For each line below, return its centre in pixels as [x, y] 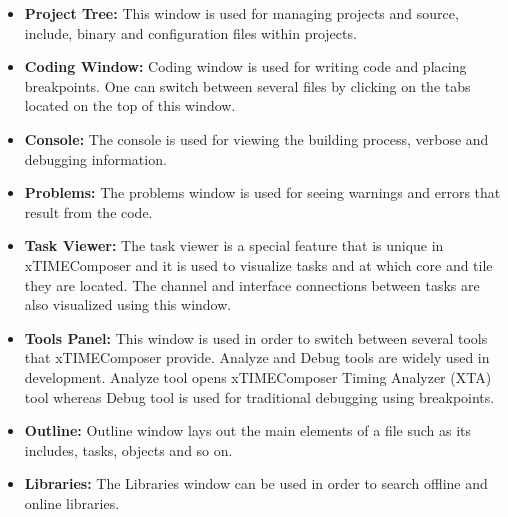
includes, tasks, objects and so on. [128, 449]
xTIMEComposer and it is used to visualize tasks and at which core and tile [258, 264]
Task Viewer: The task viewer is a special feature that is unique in [234, 245]
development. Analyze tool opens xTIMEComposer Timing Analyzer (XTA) [258, 376]
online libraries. [72, 502]
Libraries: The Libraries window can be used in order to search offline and [256, 483]
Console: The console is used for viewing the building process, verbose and [256, 138]
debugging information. [95, 158]
